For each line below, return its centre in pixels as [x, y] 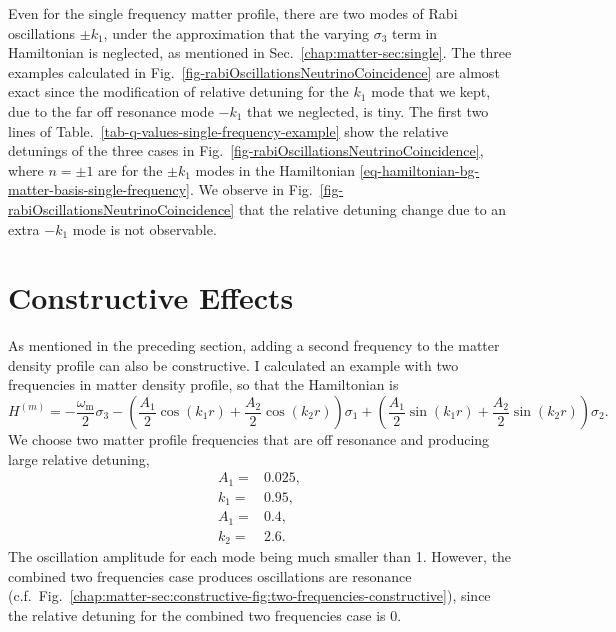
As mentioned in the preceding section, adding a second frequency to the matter [254, 345]
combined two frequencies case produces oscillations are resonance [210, 575]
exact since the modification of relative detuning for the [178, 91]
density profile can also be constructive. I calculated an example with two [233, 364]
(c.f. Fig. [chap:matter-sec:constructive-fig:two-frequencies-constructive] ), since [249, 595]
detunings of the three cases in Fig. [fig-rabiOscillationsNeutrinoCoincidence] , [246, 150]
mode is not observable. [144, 228]
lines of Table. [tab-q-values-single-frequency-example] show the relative [228, 130]
